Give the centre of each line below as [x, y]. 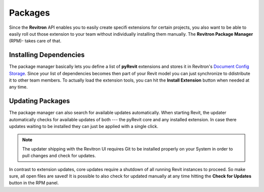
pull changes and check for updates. [59, 156]
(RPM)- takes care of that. [35, 41]
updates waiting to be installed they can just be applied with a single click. [84, 127]
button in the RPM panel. [34, 183]
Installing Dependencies [47, 55]
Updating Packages [40, 101]
